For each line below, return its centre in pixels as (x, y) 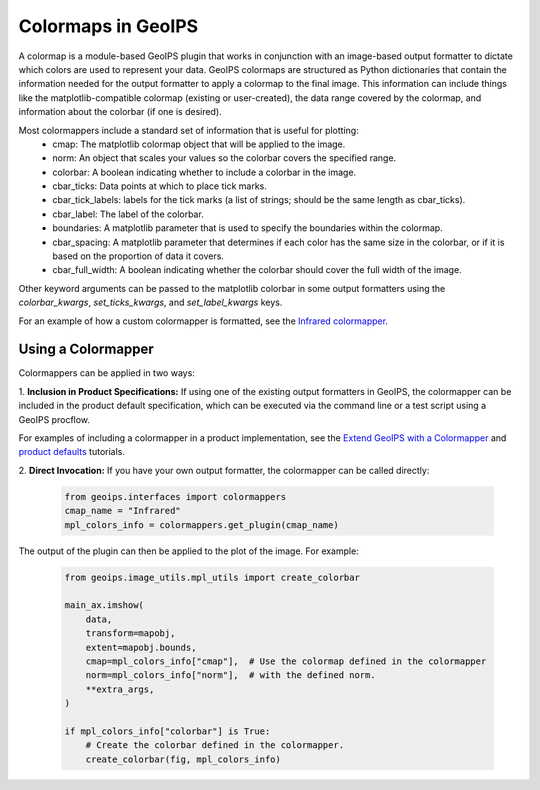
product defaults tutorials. (71, 452)
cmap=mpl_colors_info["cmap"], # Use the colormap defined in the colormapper (286, 661)
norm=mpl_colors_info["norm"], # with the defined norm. (230, 675)
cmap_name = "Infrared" (123, 511)
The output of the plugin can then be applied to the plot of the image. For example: (188, 551)
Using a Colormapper (86, 349)
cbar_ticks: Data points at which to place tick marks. (159, 186)
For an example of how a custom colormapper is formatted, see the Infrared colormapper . (203, 321)
